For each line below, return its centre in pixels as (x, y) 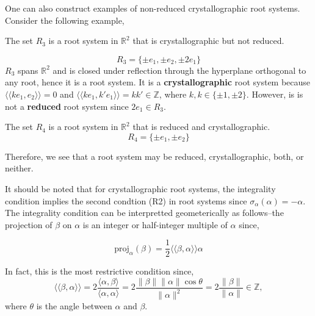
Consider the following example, (65, 20)
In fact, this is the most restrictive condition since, (100, 271)
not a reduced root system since (67, 106)
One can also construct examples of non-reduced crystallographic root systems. (153, 8)
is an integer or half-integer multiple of (155, 224)
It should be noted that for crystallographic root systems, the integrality (140, 188)
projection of (29, 224)
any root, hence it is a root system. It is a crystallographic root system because (158, 82)
